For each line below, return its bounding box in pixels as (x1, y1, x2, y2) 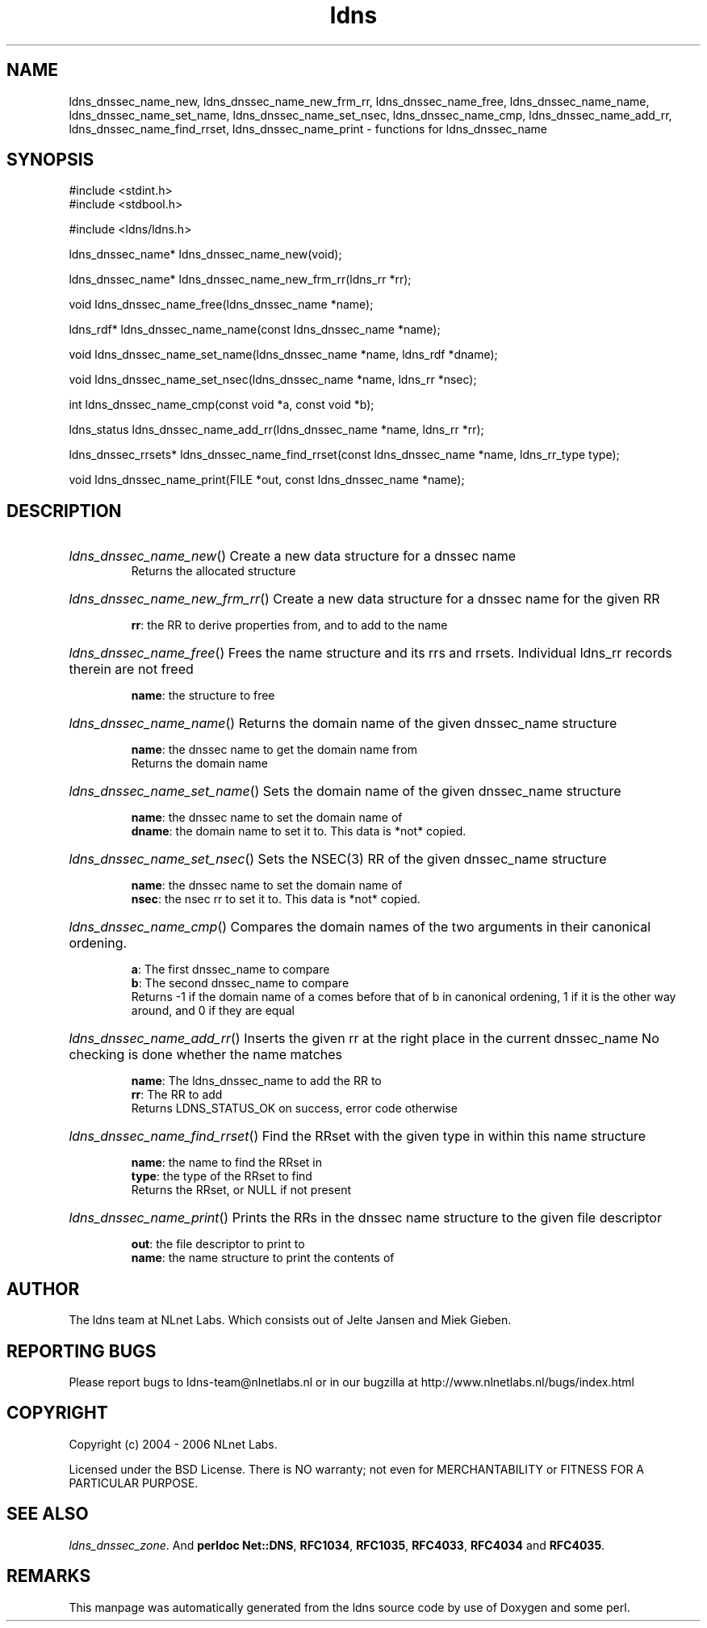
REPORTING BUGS (6, 1340, 157, 1361)
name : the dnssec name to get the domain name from (131, 742, 417, 757)
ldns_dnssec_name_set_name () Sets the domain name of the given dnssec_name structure (69, 783, 621, 800)
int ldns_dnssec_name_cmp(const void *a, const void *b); (69, 398, 374, 412)
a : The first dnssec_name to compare (131, 962, 330, 977)
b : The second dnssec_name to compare (131, 976, 349, 991)
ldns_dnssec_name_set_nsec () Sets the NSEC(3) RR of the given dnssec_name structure (69, 851, 607, 868)
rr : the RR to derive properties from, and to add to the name (131, 618, 448, 633)
